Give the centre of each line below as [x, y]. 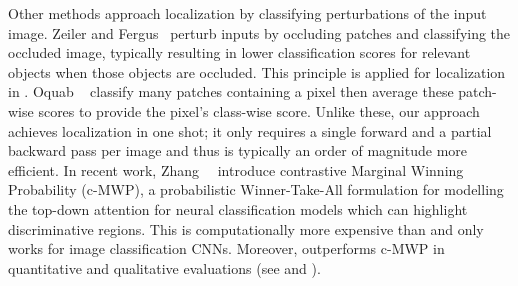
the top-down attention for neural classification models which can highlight [238, 208]
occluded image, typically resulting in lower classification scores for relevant [239, 52]
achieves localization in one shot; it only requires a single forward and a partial [250, 130]
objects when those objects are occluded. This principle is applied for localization [257, 71]
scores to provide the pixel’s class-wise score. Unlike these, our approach [259, 110]
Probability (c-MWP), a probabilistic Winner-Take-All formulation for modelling [256, 189]
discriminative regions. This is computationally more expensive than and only [246, 228]
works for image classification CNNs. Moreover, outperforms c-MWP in [226, 248]
